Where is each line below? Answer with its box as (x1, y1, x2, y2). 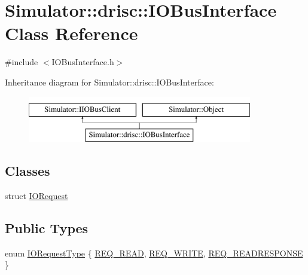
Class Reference (5, 21, 138, 45)
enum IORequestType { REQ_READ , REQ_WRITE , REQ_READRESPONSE (5, 246, 303, 259)
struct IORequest (5, 189, 68, 201)
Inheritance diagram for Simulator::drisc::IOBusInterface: (5, 75, 214, 88)
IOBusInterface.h (51, 56, 114, 68)
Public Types (5, 218, 89, 237)
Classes (5, 161, 50, 180)
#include (5, 56, 38, 68)
